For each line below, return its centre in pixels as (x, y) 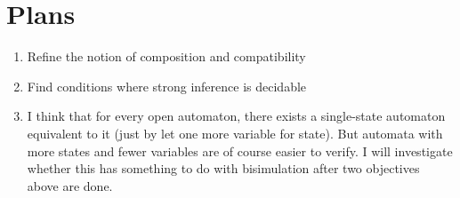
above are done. (70, 185)
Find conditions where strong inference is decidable (167, 86)
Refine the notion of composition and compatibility (166, 56)
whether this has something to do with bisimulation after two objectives (223, 168)
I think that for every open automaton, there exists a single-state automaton (236, 116)
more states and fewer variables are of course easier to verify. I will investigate (240, 150)
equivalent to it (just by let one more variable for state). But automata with (235, 133)
